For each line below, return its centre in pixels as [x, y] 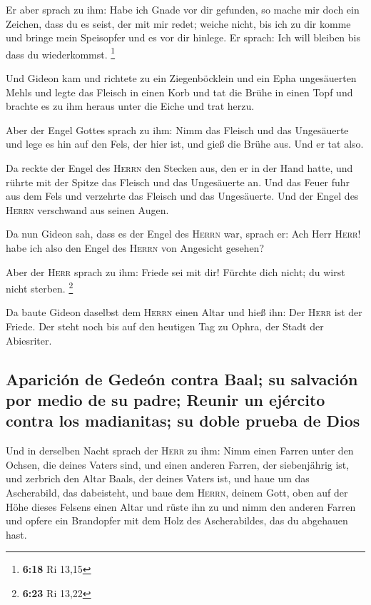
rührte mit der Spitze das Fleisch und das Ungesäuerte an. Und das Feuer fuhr [178, 182]
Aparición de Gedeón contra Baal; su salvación [182, 378]
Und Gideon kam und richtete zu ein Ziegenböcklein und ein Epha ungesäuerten [181, 78]
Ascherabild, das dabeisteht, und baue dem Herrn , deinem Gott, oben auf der [177, 492]
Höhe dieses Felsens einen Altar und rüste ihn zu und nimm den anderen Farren [181, 506]
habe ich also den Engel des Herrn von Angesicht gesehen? [135, 247]
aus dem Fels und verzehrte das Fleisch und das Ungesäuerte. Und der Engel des [182, 196]
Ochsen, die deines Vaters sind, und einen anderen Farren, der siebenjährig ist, [178, 464]
